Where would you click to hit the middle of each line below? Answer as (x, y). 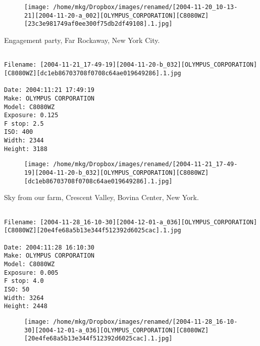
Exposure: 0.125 (31, 115)
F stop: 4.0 (24, 281)
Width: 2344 (24, 141)
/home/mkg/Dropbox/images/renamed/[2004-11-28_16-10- (145, 322)
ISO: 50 (17, 289)
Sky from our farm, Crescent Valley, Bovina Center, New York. (101, 197)
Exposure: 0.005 (31, 273)
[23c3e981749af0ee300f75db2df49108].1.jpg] (98, 24)
